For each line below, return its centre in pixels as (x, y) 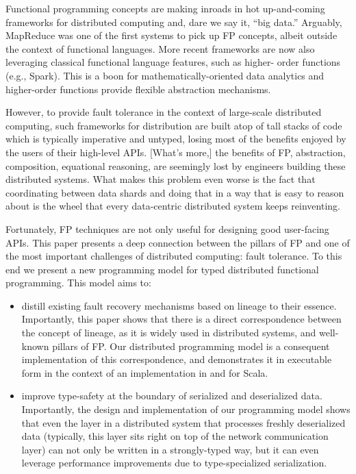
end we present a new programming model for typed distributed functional (162, 269)
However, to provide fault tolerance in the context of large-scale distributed (164, 112)
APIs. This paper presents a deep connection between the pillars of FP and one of (178, 242)
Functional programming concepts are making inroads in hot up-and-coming (165, 8)
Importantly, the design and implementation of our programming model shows (186, 409)
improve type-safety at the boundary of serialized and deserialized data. (172, 396)
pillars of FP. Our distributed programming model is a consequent (191, 346)
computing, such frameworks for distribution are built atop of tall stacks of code (174, 125)
